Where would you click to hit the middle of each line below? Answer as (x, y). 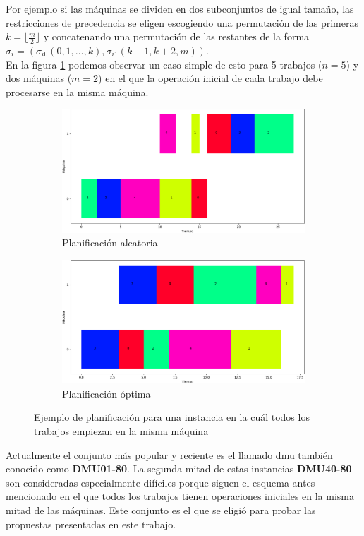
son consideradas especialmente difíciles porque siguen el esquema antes (160, 482)
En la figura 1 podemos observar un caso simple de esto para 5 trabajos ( (164, 64)
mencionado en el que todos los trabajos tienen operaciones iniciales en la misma (180, 496)
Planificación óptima (107, 393)
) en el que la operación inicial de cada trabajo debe (211, 78)
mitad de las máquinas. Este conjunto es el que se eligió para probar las (161, 510)
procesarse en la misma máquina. (77, 91)
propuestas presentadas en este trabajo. (91, 524)
